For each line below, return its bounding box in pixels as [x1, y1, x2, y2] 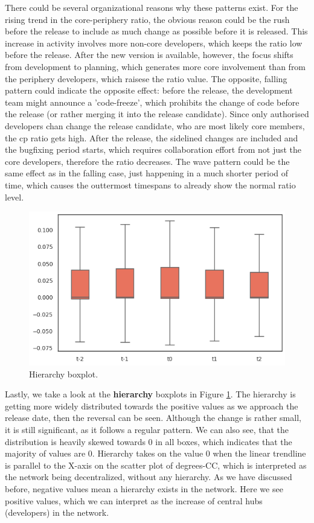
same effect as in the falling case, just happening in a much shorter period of [5, 167, 289, 179]
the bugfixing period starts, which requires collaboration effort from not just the [5, 143, 302, 156]
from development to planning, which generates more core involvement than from [5, 60, 306, 72]
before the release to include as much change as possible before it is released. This [5, 25, 308, 37]
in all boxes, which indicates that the [155, 435, 292, 448]
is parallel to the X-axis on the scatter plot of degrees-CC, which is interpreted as [5, 458, 307, 471]
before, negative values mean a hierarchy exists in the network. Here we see [5, 483, 283, 495]
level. [5, 190, 24, 203]
